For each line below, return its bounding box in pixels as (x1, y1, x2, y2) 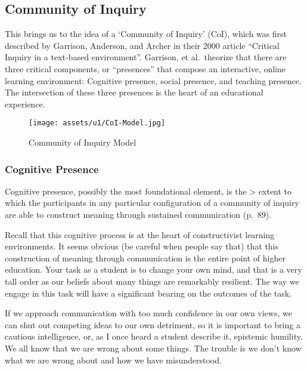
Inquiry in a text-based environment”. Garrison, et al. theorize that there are (5, 51, 287, 63)
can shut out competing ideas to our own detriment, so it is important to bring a (5, 318, 300, 331)
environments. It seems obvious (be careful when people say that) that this (5, 240, 279, 252)
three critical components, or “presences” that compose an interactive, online (5, 62, 286, 75)
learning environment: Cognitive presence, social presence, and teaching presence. (5, 74, 302, 87)
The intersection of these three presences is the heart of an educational (5, 86, 263, 98)
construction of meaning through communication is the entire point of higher (5, 251, 286, 264)
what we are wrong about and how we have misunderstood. (5, 353, 222, 366)
